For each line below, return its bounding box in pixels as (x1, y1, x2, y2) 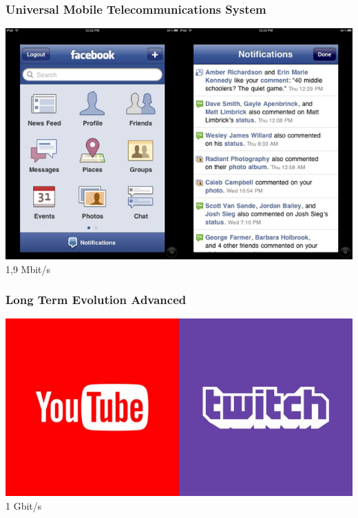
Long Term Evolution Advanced (6, 291, 187, 308)
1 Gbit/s (6, 498, 42, 512)
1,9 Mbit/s (6, 261, 51, 276)
